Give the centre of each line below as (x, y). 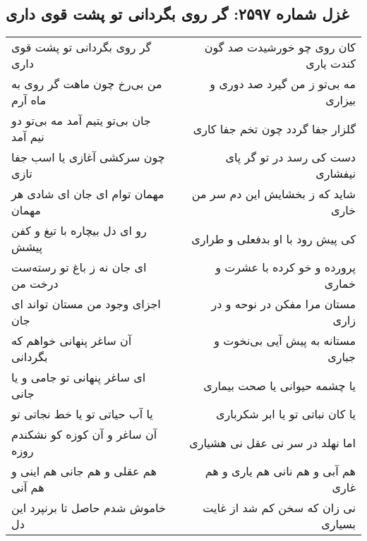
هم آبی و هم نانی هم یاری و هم (280, 471)
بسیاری (338, 524)
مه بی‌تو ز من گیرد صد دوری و (283, 84)
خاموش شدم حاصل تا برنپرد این (89, 508)
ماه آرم (29, 100)
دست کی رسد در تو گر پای (290, 157)
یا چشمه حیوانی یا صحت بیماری (279, 385)
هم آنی (28, 487)
